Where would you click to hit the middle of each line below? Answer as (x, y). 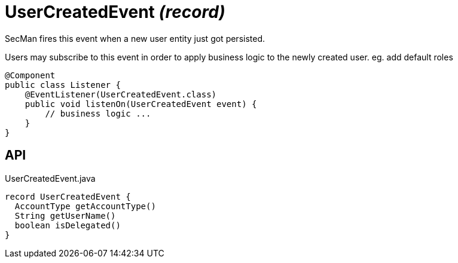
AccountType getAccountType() (85, 206)
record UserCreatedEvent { (68, 196)
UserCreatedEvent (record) (115, 12)
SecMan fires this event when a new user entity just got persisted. (135, 38)
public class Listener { (63, 85)
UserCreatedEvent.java (50, 178)
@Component (30, 75)
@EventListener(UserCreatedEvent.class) (121, 94)
